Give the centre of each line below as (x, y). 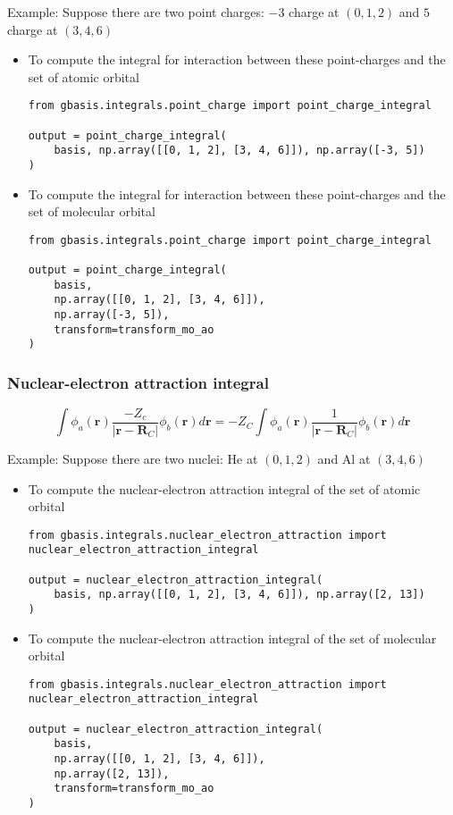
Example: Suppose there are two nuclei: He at (133, 458)
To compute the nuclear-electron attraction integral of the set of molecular (232, 638)
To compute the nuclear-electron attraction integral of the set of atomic (224, 488)
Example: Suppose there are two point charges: (136, 12)
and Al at (344, 458)
